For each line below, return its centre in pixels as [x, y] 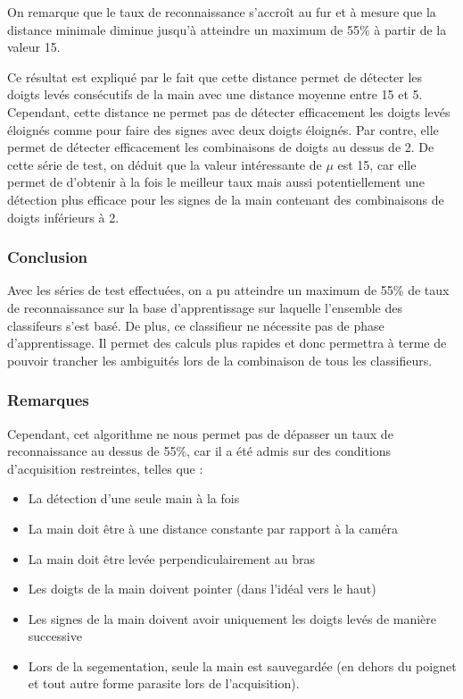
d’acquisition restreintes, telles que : [105, 468]
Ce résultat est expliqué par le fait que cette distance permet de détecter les [215, 76]
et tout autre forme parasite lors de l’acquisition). [164, 683]
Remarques [48, 400]
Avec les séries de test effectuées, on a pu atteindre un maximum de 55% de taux [228, 290]
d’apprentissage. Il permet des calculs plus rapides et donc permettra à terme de [227, 343]
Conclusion [47, 257]
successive [55, 636]
